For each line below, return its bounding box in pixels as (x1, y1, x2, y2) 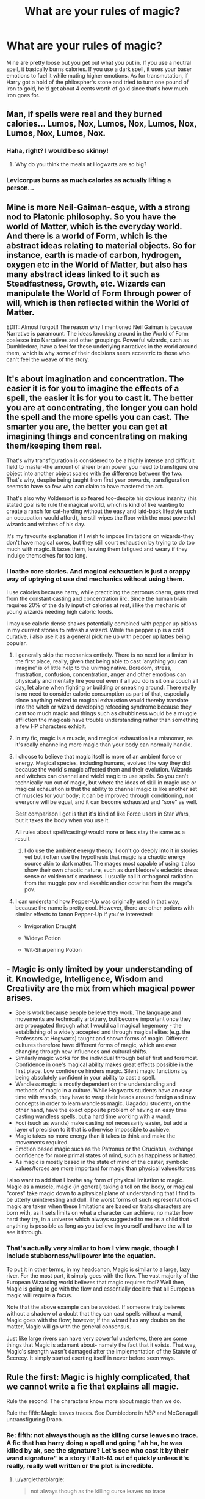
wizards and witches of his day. (6, 521, 86, 528)
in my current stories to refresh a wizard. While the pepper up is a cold (6, 627, 184, 634)
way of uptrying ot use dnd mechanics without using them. (6, 575, 185, 583)
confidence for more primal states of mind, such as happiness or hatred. (15, 1152, 197, 1159)
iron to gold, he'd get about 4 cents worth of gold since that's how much (6, 84, 189, 92)
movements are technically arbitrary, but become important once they (15, 1015, 191, 1023)
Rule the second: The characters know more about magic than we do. (6, 1398, 182, 1405)
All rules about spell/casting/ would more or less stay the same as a (15, 828, 185, 836)
